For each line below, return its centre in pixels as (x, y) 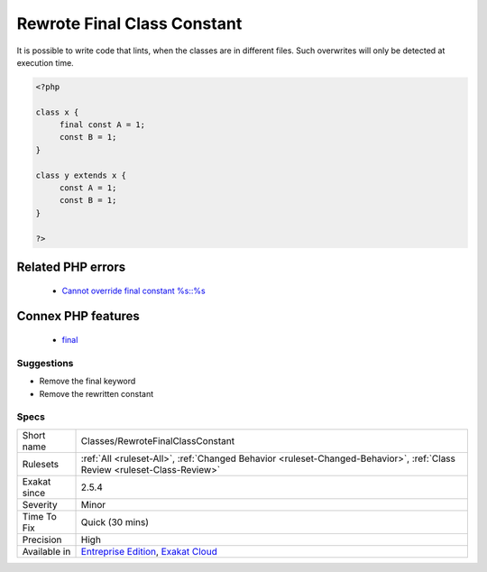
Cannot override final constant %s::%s (134, 291)
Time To (40, 516)
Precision (42, 540)
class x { (57, 112)
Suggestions (45, 363)
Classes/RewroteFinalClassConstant (158, 440)
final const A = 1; (102, 125)
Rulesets (40, 464)
